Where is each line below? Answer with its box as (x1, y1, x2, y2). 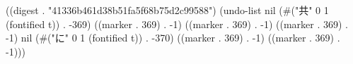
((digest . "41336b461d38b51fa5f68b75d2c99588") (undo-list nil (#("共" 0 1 (6, 3, 329, 17)
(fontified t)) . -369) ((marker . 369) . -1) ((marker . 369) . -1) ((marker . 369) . (6, 16, 348, 31)
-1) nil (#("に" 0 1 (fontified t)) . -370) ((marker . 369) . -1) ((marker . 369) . (6, 30, 340, 45)
